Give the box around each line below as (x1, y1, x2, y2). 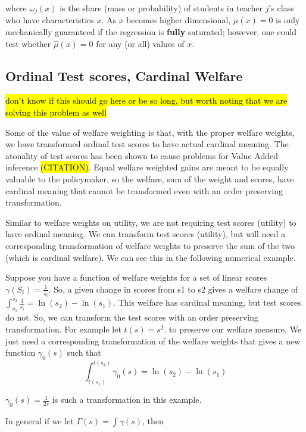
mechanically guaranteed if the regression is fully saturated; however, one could (5, 26, 297, 38)
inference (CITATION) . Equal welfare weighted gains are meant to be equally (5, 161, 289, 173)
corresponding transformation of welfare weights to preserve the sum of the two (5, 239, 295, 251)
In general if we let (5, 415, 74, 427)
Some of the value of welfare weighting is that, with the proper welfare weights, (5, 126, 295, 138)
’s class (268, 2, 294, 14)
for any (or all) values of (96, 37, 185, 49)
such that (67, 346, 101, 359)
